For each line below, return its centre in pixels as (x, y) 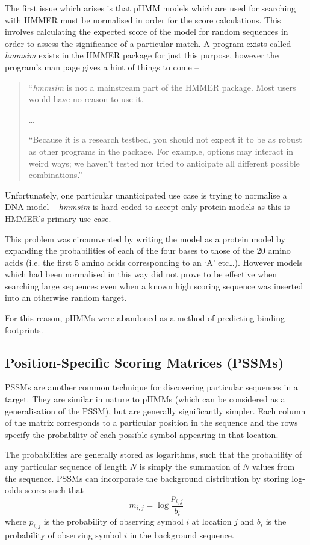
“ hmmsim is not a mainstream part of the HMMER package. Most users (162, 87)
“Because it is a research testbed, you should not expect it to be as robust (165, 139)
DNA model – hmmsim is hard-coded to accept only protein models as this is (147, 207)
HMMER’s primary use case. (58, 218)
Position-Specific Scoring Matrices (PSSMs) (144, 362)
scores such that (54, 490)
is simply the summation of (190, 466)
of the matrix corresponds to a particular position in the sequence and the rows (151, 423)
